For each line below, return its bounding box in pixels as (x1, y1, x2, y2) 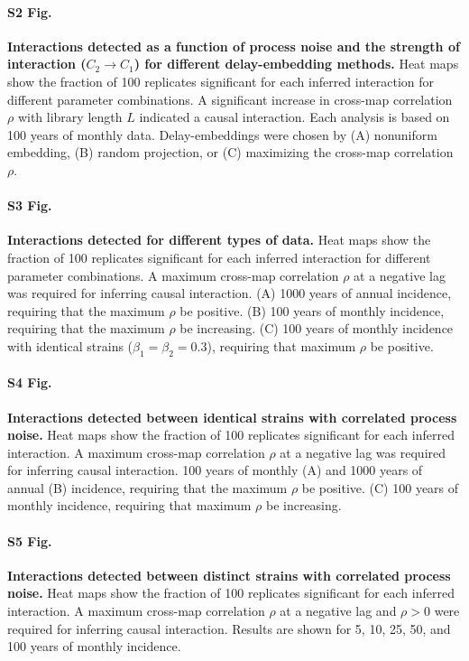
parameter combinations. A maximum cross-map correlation (7, 265, 339, 284)
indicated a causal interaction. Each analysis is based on (139, 107, 450, 126)
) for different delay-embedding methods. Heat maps (133, 54, 459, 73)
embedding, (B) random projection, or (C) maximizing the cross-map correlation (7, 143, 454, 162)
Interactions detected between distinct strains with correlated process (7, 565, 451, 584)
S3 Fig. (7, 196, 52, 215)
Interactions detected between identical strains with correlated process (7, 407, 457, 426)
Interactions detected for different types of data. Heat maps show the (7, 230, 431, 249)
